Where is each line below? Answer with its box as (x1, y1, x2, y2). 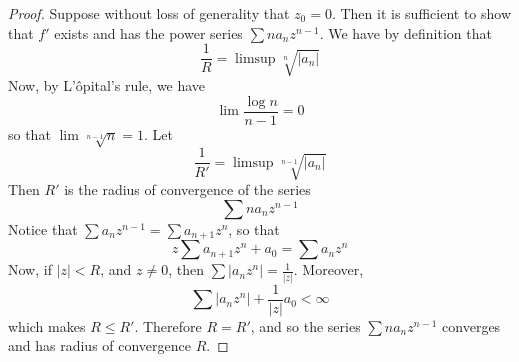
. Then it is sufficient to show (331, 3, 512, 23)
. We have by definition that (319, 22, 492, 43)
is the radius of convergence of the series (64, 179, 311, 200)
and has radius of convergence (8, 335, 192, 356)
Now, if (8, 259, 52, 280)
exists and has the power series (54, 22, 243, 43)
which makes (8, 315, 86, 336)
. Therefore (134, 315, 202, 336)
